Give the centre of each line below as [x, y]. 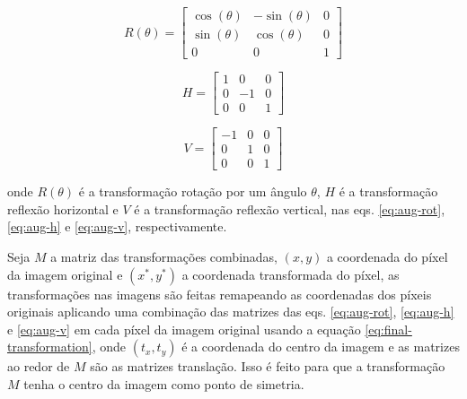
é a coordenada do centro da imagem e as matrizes [321, 347]
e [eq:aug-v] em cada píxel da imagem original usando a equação [184, 329]
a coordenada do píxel [387, 257]
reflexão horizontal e [63, 208]
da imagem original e [65, 274]
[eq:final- [388, 329]
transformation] [50, 347]
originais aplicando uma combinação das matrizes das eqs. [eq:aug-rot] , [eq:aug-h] [231, 312]
